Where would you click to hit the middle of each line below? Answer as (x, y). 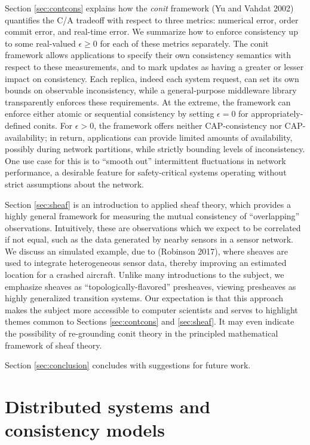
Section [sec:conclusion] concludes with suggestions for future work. (128, 365)
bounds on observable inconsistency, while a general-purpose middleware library (151, 90)
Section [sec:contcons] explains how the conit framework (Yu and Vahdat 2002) (149, 8)
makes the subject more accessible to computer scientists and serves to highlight (151, 309)
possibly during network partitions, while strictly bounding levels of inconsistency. (155, 149)
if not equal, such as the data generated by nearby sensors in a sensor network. (149, 239)
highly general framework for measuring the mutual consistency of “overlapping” (152, 216)
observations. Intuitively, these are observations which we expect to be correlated (153, 227)
